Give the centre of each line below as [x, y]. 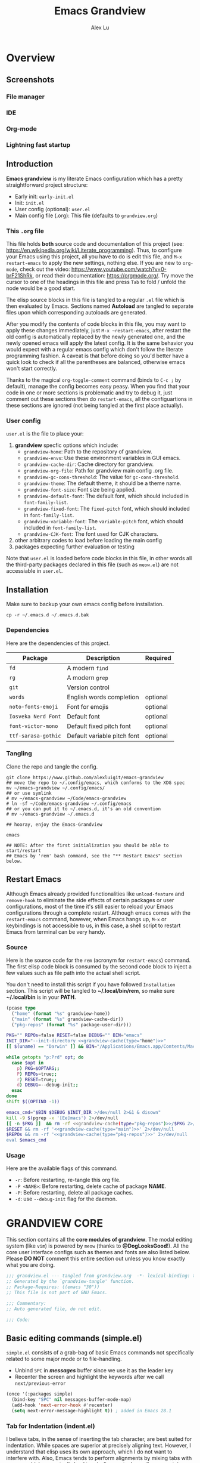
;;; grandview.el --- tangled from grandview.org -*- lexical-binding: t [101, 1276]
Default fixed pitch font [99, 726]
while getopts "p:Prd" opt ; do [45, 1057]
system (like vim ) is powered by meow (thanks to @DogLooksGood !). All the [98, 1246]
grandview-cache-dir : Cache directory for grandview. [88, 464]
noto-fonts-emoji [34, 706]
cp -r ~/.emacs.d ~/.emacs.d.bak [48, 615]
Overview [31, 58]
